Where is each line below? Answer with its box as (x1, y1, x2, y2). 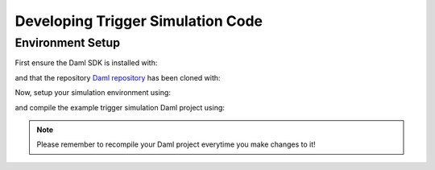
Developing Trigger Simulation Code (14, 12, 263, 30)
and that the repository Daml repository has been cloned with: (14, 73, 221, 82)
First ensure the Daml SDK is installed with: (14, 58, 158, 68)
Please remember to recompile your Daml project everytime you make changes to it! (36, 139, 316, 149)
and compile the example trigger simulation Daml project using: (14, 102, 226, 112)
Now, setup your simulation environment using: (14, 88, 171, 97)
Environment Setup (14, 35, 121, 50)
